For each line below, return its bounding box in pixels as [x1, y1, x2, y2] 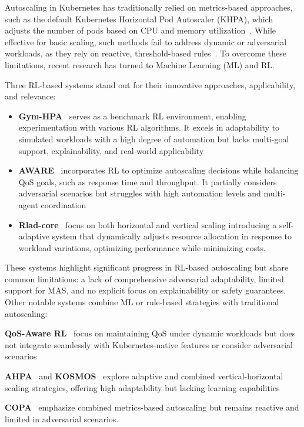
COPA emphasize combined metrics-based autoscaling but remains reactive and [5, 401, 299, 413]
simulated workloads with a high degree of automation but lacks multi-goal [18, 132, 289, 145]
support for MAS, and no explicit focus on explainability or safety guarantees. [5, 284, 286, 296]
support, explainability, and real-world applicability [18, 144, 204, 156]
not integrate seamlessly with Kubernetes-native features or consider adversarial [5, 338, 293, 351]
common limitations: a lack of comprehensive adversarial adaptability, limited [5, 272, 284, 285]
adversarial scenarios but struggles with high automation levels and [18, 187, 261, 199]
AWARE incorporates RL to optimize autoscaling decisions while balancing [18, 164, 299, 176]
